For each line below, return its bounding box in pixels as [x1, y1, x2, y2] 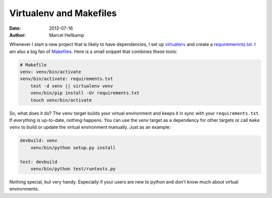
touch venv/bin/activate [30, 97, 92, 103]
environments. [9, 186, 39, 192]
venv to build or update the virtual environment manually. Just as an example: [9, 124, 171, 130]
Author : [9, 32, 26, 38]
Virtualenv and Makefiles [9, 8, 117, 19]
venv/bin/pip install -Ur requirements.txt [30, 90, 140, 96]
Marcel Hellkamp [49, 32, 84, 38]
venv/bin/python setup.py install [30, 145, 116, 151]
